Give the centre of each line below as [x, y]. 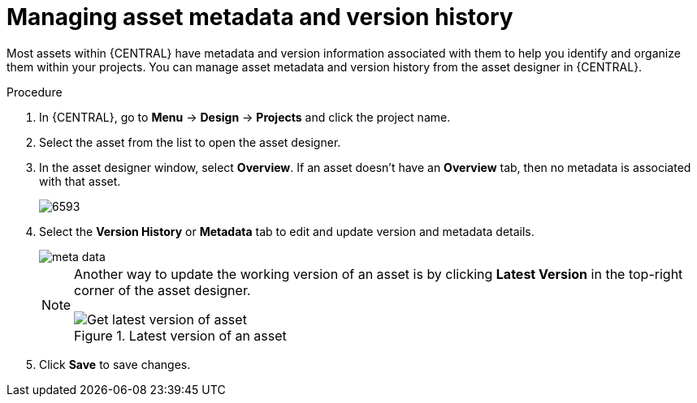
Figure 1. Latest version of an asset [180, 335]
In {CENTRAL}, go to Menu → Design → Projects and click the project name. [245, 117]
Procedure [35, 92]
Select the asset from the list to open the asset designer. [190, 142]
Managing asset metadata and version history [260, 17]
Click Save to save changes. [115, 364]
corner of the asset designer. [162, 290]
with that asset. [80, 181]
